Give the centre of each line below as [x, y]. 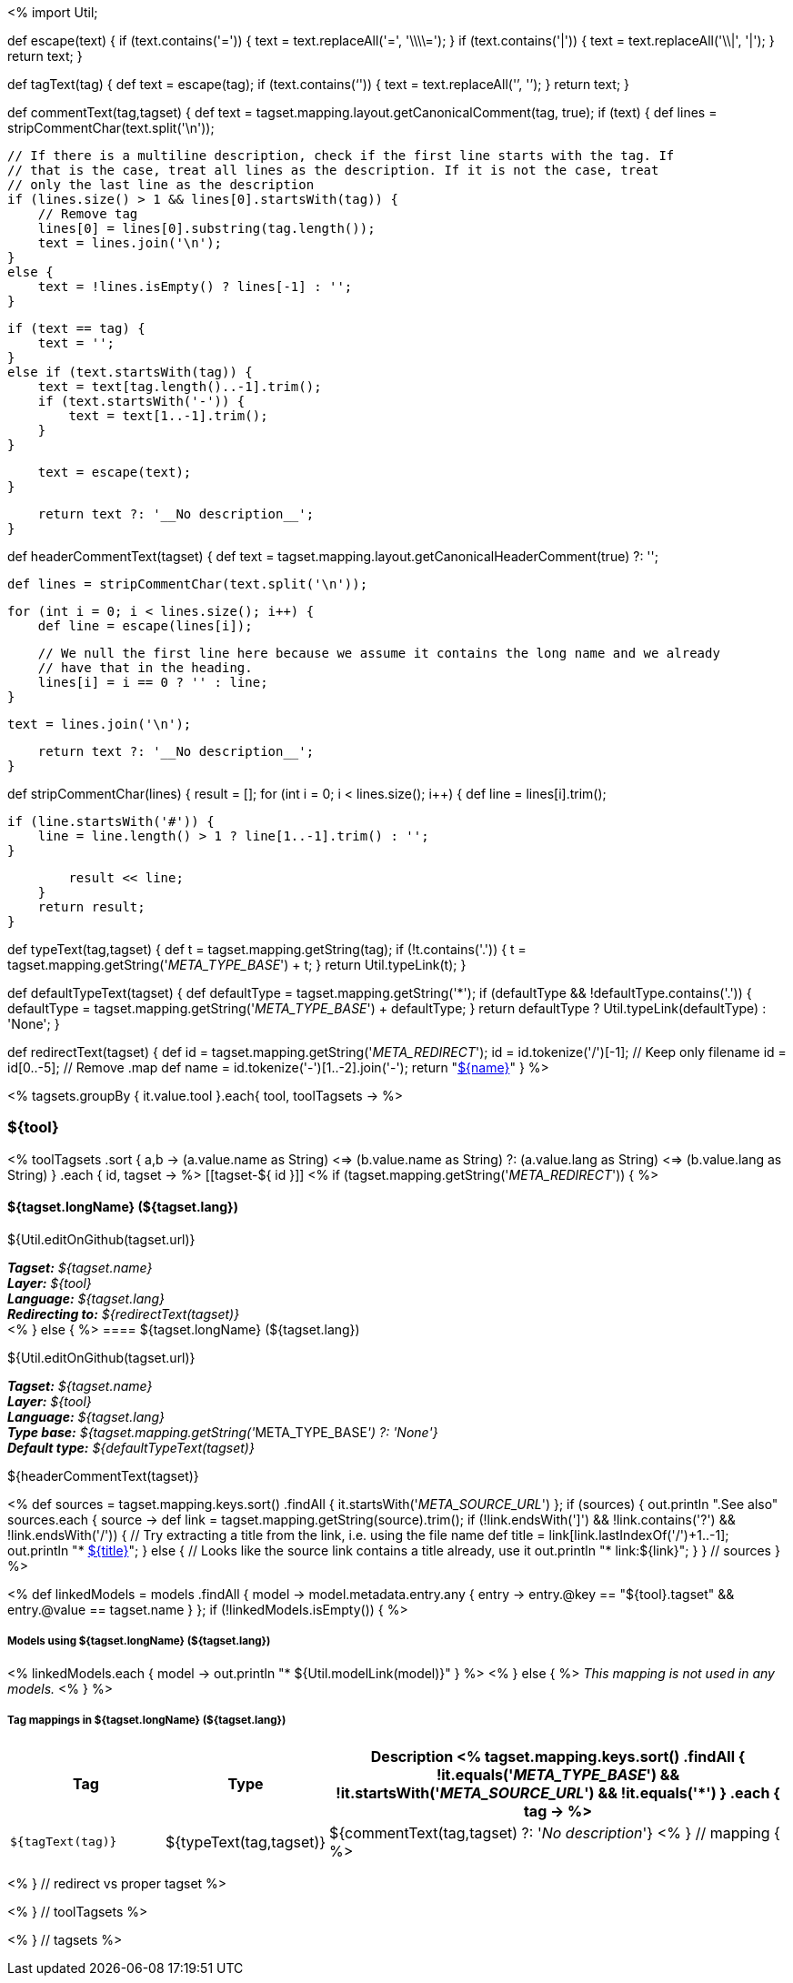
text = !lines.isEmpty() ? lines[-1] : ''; [195, 287]
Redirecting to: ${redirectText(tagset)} [124, 1314]
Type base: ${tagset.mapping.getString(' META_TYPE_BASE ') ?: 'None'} [223, 1432]
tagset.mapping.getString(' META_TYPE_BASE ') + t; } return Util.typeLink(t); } [237, 965]
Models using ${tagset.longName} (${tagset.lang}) [139, 1641]
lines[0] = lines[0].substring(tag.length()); [206, 228]
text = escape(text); [115, 472]
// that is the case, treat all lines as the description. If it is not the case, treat [333, 170]
